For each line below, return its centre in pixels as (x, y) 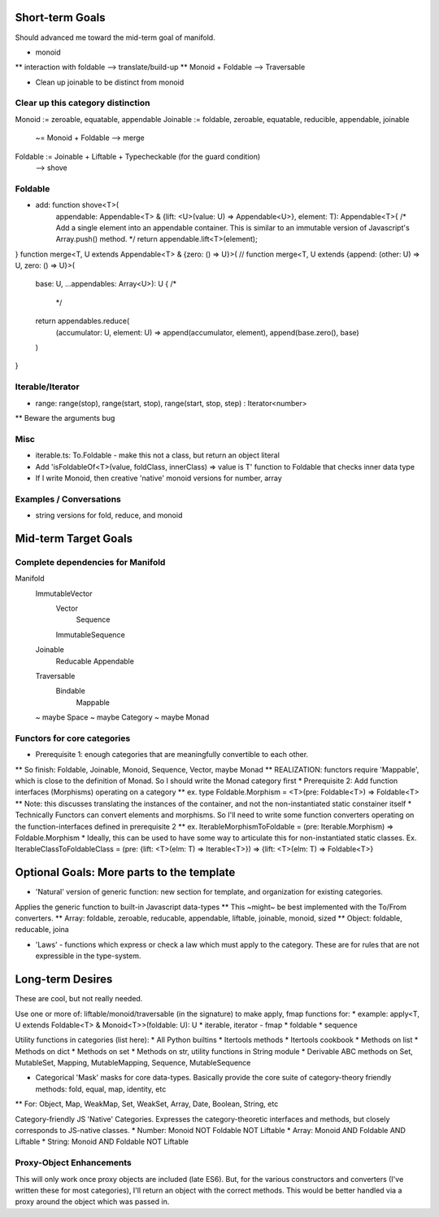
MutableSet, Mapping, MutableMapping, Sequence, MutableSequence (133, 1063)
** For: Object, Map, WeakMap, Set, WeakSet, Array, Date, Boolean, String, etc (147, 1104)
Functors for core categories (73, 738)
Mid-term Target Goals (74, 538)
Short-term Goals (60, 18)
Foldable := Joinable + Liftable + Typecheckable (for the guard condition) (138, 156)
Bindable (70, 691)
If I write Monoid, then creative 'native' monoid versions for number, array (159, 478)
